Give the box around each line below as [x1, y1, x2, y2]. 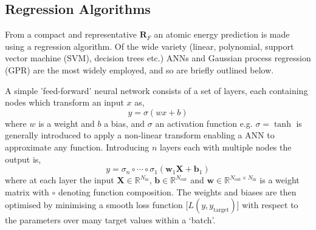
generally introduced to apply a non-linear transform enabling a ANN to [5, 129, 275, 141]
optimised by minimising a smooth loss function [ [5, 198, 188, 211]
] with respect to [236, 198, 298, 211]
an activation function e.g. [155, 117, 253, 129]
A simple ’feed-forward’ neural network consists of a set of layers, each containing [5, 84, 308, 96]
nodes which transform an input [5, 96, 124, 109]
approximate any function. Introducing [5, 140, 149, 153]
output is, [5, 152, 41, 165]
